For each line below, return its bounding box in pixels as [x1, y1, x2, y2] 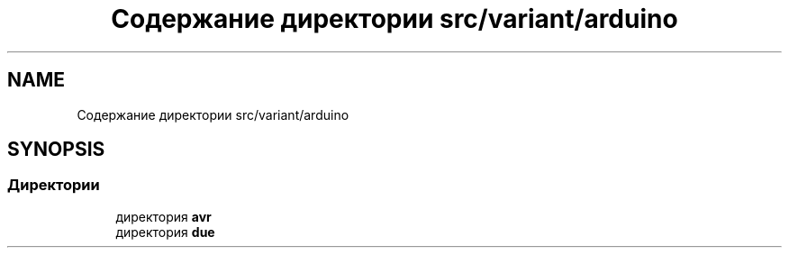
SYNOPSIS [7, 138, 105, 161]
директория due [115, 223, 215, 240]
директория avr [115, 208, 212, 224]
